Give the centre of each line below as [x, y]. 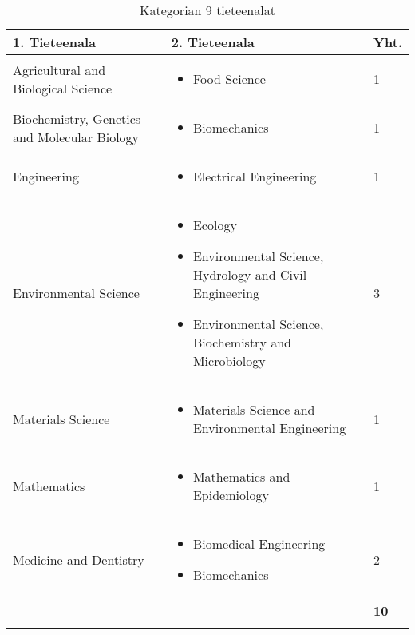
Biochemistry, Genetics [77, 118]
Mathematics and [241, 476]
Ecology [215, 225]
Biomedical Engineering [259, 544]
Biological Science [63, 88]
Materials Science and [254, 409]
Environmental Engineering [269, 428]
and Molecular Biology [76, 137]
